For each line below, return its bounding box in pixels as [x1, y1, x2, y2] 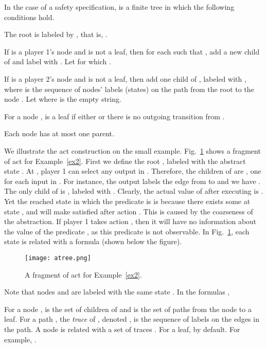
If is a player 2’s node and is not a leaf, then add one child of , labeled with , [4, 73, 246, 84]
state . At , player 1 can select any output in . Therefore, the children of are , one [4, 166, 261, 176]
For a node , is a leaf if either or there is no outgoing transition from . [4, 111, 225, 121]
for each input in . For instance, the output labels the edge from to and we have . [4, 175, 261, 186]
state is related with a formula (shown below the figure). [4, 236, 182, 247]
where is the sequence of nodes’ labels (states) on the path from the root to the [4, 83, 254, 94]
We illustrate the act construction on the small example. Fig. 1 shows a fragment [4, 145, 261, 156]
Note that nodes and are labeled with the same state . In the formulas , [4, 286, 230, 297]
